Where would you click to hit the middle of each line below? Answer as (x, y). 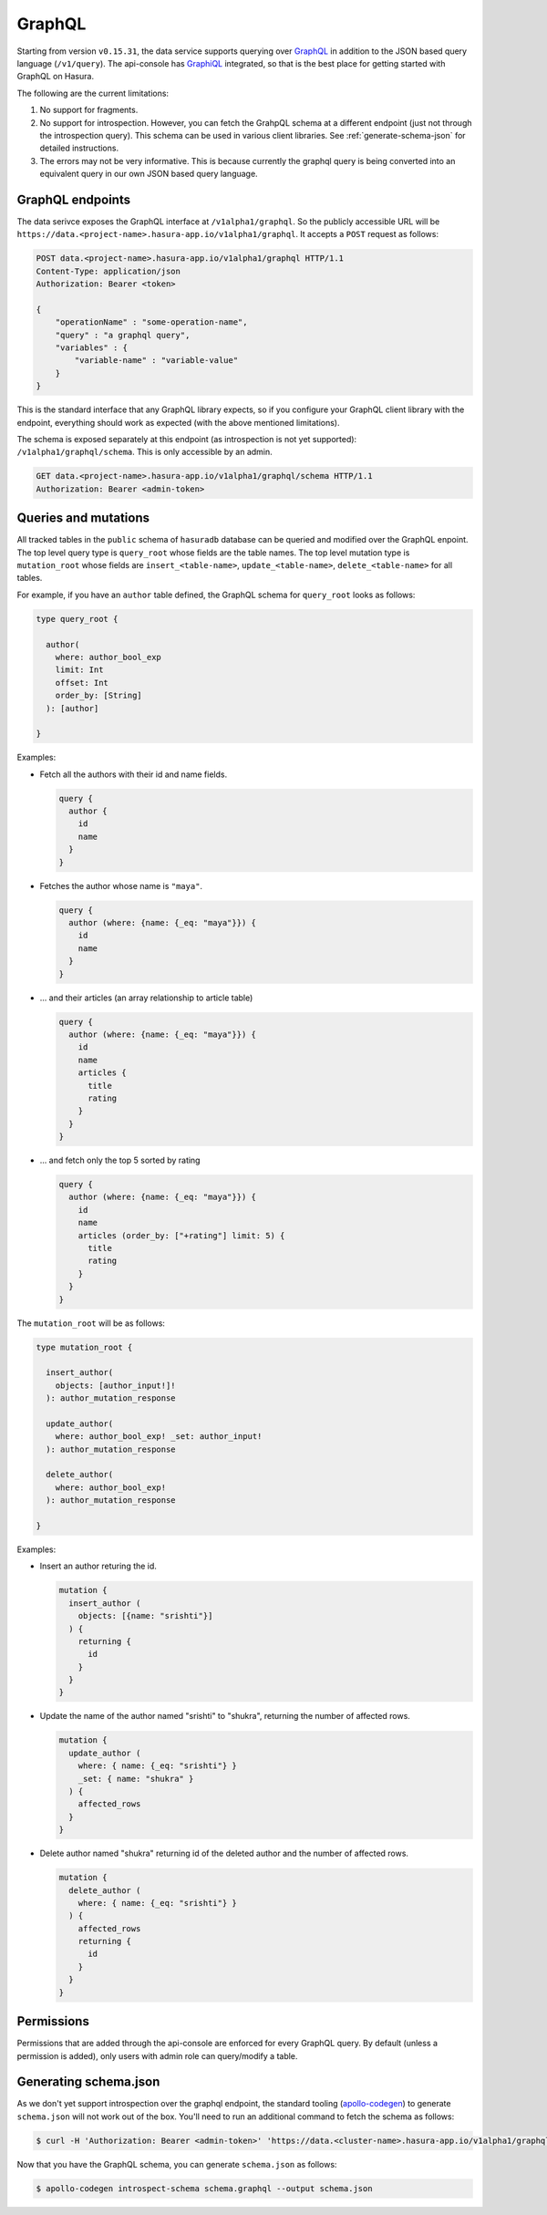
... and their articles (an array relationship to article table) (146, 998)
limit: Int (79, 670)
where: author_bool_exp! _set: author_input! (159, 1437)
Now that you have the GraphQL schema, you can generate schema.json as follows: (177, 2164)
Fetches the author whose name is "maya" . (121, 885)
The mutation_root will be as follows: (91, 1323)
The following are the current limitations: (93, 93)
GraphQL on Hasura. (56, 77)
